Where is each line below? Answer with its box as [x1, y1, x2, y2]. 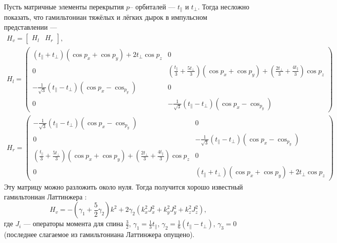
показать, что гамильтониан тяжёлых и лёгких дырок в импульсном [4, 12, 208, 22]
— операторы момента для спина [23, 218, 124, 229]
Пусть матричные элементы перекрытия [4, 1, 124, 11]
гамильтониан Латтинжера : [4, 191, 87, 201]
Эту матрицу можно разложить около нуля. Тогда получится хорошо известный [4, 182, 243, 192]
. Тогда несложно [198, 1, 250, 11]
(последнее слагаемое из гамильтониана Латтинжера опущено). [4, 229, 195, 240]
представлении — [4, 22, 57, 32]
